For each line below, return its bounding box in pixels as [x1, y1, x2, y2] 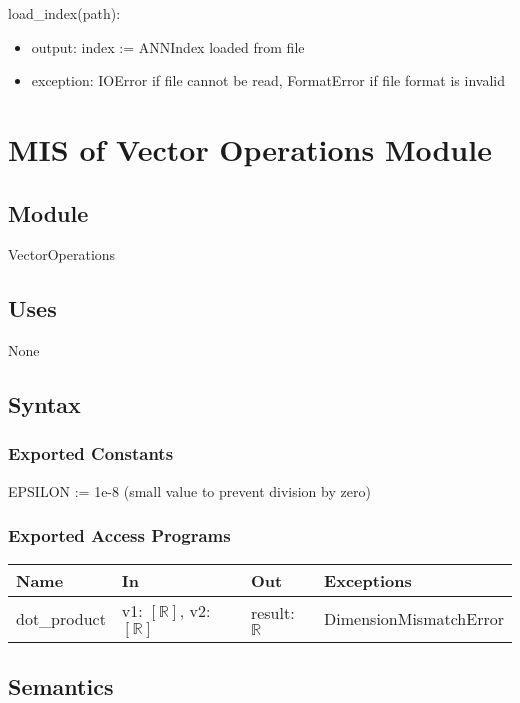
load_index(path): [8, 3, 121, 23]
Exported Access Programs [8, 523, 231, 548]
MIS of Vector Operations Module [8, 128, 492, 169]
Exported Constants [8, 441, 174, 466]
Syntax [8, 389, 81, 420]
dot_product [16, 606, 106, 630]
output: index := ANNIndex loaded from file [31, 36, 305, 57]
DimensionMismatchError [324, 606, 504, 630]
